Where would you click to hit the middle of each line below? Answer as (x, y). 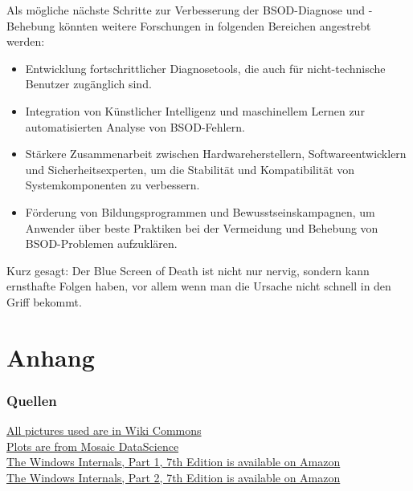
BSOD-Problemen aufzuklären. (101, 243)
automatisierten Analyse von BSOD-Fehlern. (135, 126)
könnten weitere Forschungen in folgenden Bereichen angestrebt (215, 25)
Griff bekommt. (44, 301)
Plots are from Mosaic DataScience (93, 446)
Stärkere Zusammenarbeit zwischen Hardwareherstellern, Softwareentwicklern (216, 154)
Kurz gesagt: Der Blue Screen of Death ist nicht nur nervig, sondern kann (188, 270)
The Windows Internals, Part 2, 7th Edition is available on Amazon (174, 477)
